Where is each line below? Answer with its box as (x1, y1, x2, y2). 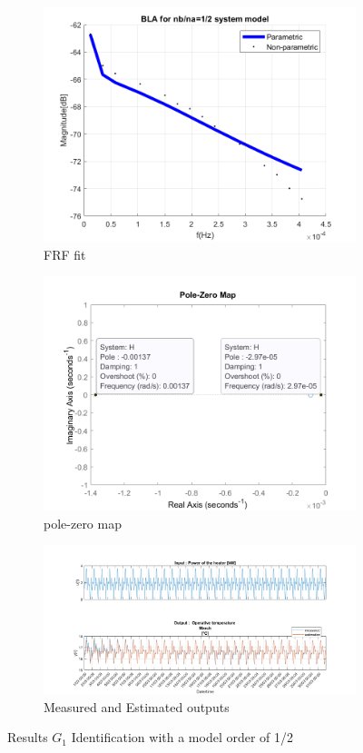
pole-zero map (44, 513, 122, 532)
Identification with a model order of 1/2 (71, 728, 294, 747)
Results (7, 728, 48, 747)
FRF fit (44, 244, 86, 263)
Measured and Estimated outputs (44, 697, 230, 716)
